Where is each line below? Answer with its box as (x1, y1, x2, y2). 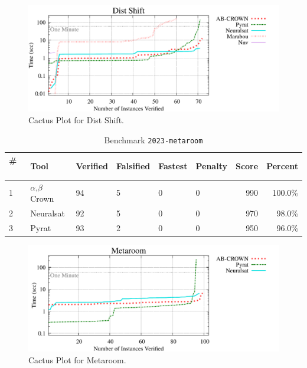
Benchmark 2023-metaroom (104, 133, 203, 146)
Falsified (116, 160, 151, 172)
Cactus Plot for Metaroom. (28, 353, 126, 366)
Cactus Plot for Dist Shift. (28, 113, 124, 126)
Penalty (195, 160, 227, 172)
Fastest (158, 160, 188, 172)
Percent (266, 160, 298, 172)
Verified (76, 160, 109, 172)
